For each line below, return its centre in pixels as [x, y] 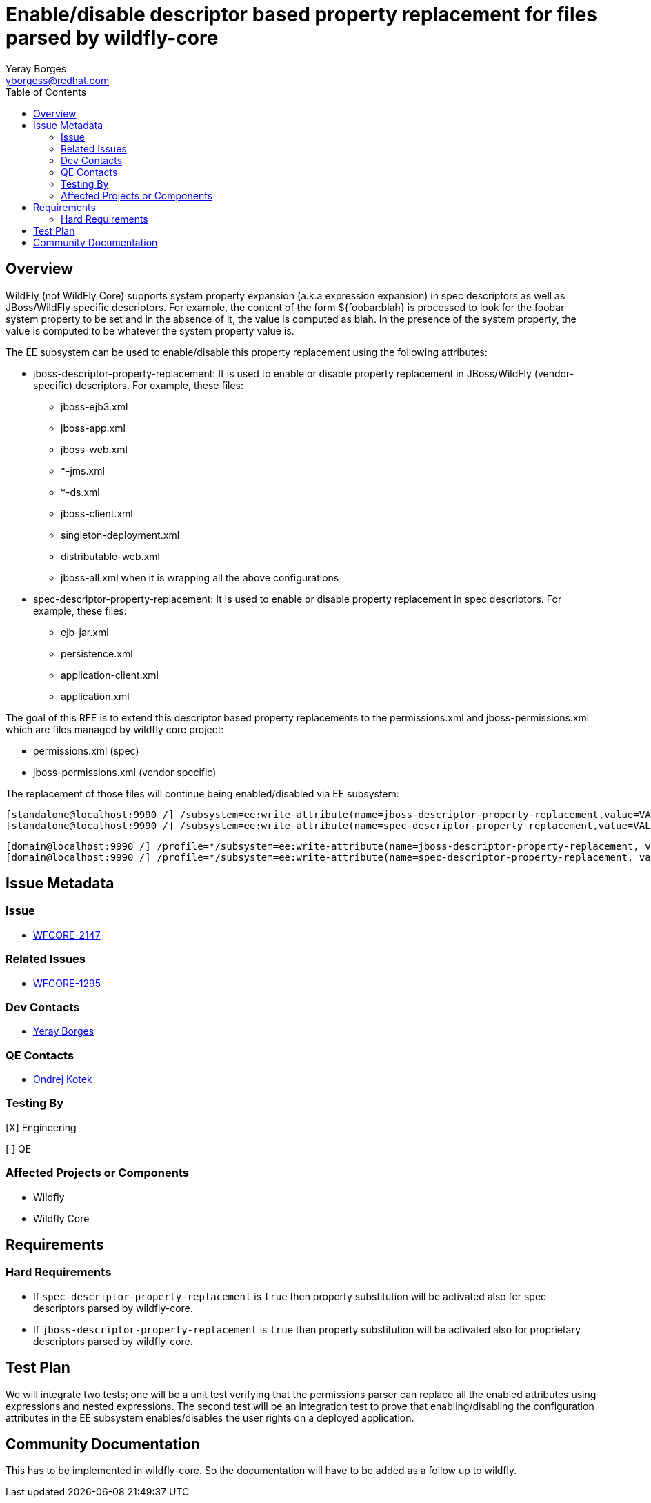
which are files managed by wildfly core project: [115, 729]
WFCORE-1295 [67, 983]
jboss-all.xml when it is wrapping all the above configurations [200, 577]
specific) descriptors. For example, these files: [139, 385]
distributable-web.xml [110, 556]
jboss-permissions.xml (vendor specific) [125, 772]
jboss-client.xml [97, 513]
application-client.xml [110, 675]
